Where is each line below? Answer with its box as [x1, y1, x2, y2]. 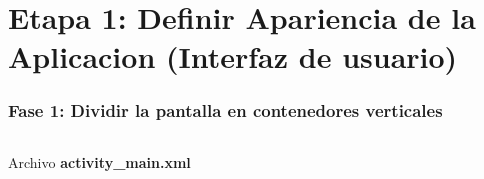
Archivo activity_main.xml [8, 151, 191, 172]
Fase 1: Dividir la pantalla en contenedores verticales [8, 98, 443, 123]
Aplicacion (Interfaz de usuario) [8, 36, 458, 77]
